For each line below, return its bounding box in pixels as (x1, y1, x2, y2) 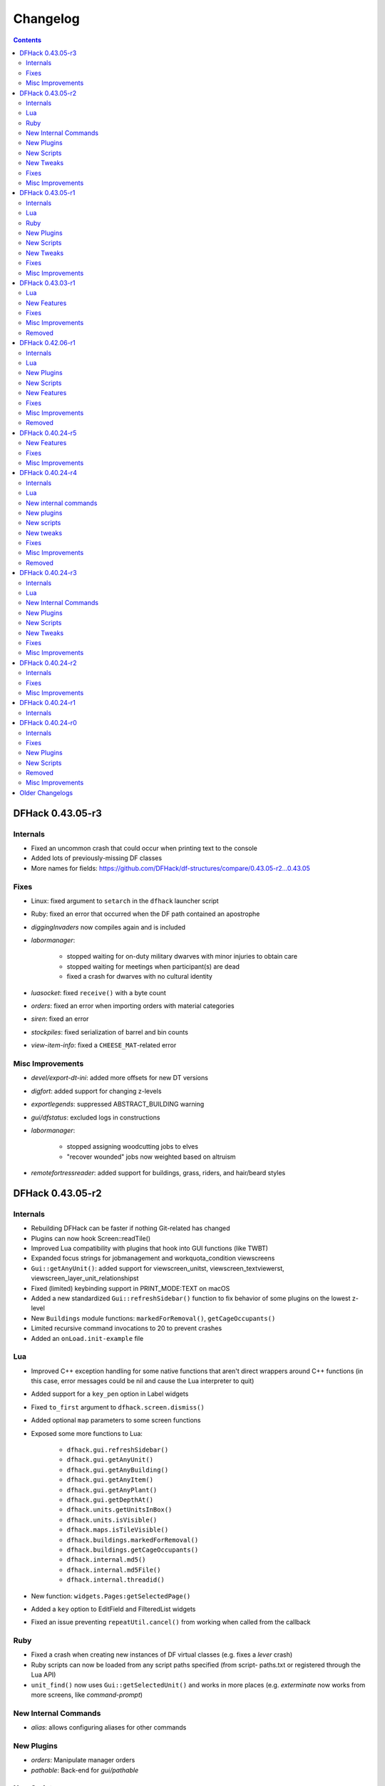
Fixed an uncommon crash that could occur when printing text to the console (31, 844, 258, 852)
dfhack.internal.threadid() (66, 1576, 165, 1584)
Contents (13, 36, 42, 44)
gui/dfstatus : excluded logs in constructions (31, 1113, 160, 1122)
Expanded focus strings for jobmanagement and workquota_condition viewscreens (31, 1254, 275, 1262)
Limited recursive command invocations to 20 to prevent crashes (31, 1324, 222, 1332)
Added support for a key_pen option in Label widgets (31, 1390, 189, 1398)
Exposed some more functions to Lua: (31, 1429, 143, 1437)
